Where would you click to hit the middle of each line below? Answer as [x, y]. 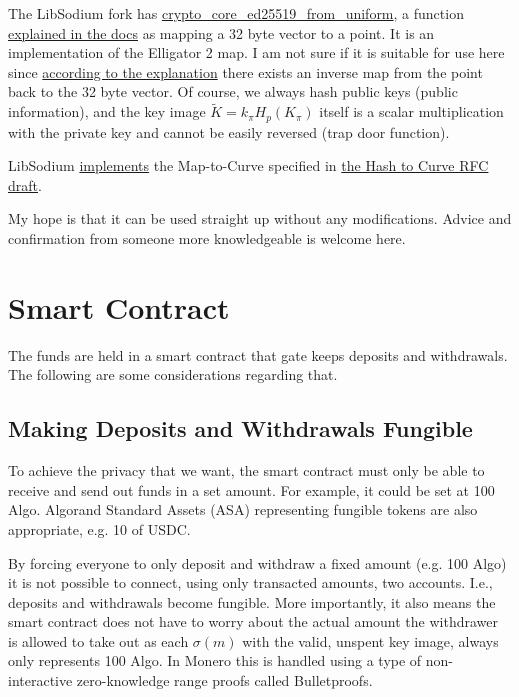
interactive [40, 680]
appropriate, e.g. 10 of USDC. [99, 528]
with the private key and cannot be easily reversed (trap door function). [229, 131]
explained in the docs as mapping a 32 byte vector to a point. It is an [221, 32]
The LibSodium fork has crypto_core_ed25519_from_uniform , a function [236, 13]
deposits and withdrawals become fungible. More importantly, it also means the [252, 601]
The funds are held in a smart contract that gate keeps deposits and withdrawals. [258, 354]
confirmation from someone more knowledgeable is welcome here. [207, 238]
